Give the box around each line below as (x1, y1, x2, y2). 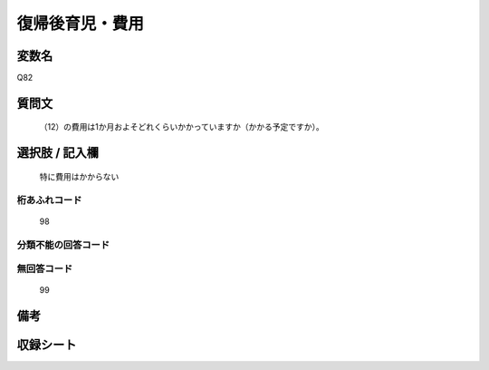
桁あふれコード (16, 193, 82, 206)
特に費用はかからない (39, 170, 120, 181)
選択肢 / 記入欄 (16, 145, 100, 161)
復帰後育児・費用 (16, 14, 145, 34)
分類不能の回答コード (16, 239, 110, 251)
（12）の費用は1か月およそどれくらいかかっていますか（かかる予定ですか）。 (39, 122, 325, 132)
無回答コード (16, 263, 73, 276)
